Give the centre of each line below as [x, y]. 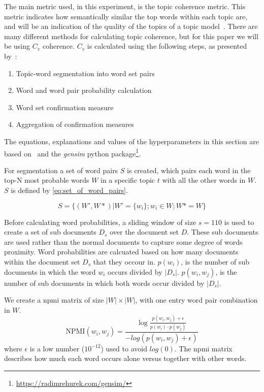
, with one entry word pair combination [196, 300]
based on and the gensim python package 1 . [73, 152]
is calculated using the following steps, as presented [167, 46]
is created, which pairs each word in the [189, 170]
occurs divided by [135, 271]
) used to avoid [124, 348]
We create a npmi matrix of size [54, 300]
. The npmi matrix [203, 348]
